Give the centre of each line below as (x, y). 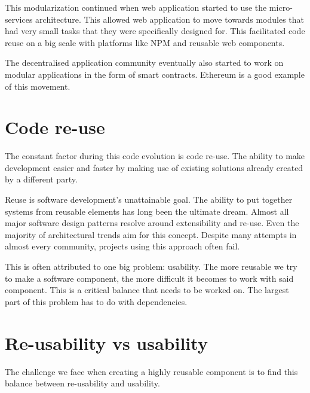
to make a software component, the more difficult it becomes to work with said (149, 278)
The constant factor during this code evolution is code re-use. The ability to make (155, 156)
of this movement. (38, 86)
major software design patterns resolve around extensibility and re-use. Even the (152, 223)
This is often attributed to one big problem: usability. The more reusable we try (151, 266)
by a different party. (41, 179)
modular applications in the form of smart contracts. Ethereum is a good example (155, 74)
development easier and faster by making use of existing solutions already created (154, 167)
